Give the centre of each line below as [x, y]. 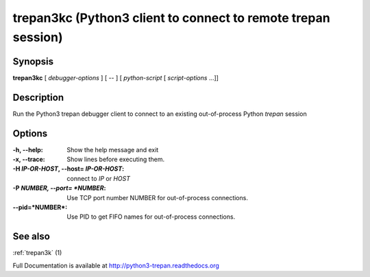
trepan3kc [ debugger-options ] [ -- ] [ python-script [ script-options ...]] [116, 77]
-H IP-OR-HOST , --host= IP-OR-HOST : [69, 169]
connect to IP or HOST [98, 178]
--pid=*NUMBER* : [40, 207]
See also [32, 237]
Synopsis [33, 61]
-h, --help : [28, 149]
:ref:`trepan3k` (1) [37, 253]
